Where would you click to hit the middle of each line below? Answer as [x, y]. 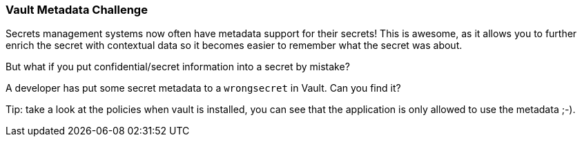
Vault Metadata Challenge [77, 10]
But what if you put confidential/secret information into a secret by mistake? [178, 67]
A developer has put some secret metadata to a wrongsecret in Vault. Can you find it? [203, 88]
